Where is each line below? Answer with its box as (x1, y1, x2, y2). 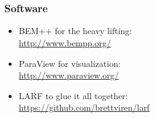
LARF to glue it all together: (18, 89, 128, 102)
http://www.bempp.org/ (18, 36, 111, 49)
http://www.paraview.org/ (18, 69, 119, 82)
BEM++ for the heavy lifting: (18, 24, 132, 37)
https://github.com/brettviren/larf (18, 101, 150, 114)
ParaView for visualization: (18, 57, 121, 69)
